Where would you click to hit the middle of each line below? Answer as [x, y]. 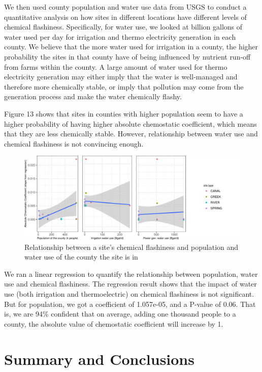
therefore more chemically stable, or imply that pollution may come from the [124, 86]
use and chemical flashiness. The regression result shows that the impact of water [130, 284]
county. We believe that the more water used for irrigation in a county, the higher [131, 47]
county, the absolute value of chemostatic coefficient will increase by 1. [114, 323]
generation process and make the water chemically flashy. [93, 96]
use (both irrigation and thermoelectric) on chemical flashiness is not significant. [129, 294]
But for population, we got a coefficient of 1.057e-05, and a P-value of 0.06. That [130, 304]
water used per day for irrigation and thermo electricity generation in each [120, 36]
